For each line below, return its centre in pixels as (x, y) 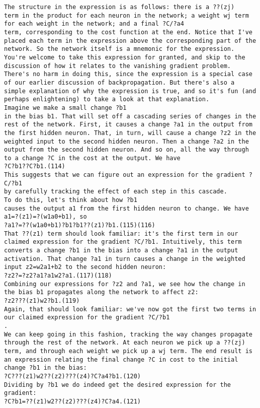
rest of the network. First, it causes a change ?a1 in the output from (128, 125)
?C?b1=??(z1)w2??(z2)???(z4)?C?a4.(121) (73, 401)
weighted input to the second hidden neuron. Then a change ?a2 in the (126, 141)
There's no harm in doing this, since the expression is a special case (128, 74)
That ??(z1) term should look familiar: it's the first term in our (121, 233)
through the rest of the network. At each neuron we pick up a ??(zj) (125, 343)
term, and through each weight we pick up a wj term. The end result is (128, 351)
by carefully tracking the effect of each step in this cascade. (116, 192)
